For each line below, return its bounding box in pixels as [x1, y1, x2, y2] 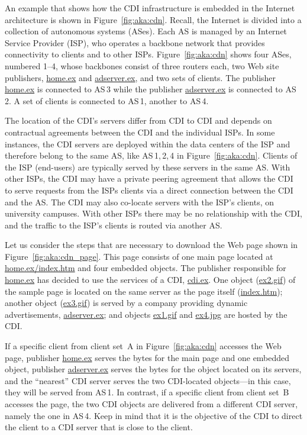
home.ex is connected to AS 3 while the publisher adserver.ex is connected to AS [5, 83, 296, 95]
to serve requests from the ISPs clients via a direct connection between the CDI [5, 183, 293, 196]
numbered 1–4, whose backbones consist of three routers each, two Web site [5, 59, 279, 72]
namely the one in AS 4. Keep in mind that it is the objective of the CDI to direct [5, 409, 303, 421]
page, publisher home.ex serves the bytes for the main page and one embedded [5, 351, 290, 363]
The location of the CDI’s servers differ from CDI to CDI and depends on [5, 114, 272, 127]
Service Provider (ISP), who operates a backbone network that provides [5, 36, 265, 49]
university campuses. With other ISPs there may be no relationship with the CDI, [5, 207, 302, 220]
